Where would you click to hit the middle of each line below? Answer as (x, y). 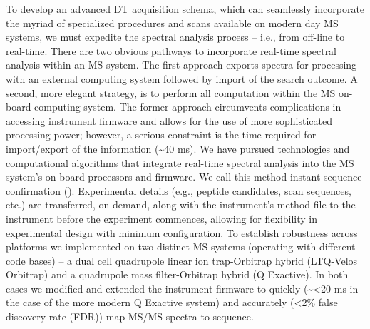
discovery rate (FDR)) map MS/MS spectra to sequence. (130, 317)
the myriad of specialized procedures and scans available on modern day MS (172, 22)
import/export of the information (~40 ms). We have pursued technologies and (178, 148)
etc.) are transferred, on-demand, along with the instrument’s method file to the (181, 204)
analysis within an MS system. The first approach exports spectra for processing (181, 65)
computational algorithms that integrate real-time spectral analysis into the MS (180, 162)
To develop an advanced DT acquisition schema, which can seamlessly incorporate (185, 9)
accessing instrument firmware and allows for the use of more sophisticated (169, 120)
